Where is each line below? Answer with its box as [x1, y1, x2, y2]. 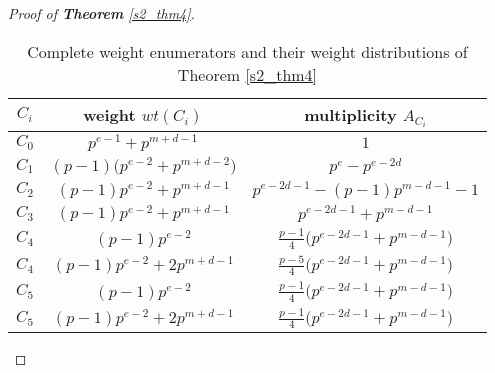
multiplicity [304, 102, 397, 126]
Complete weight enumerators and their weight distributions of [27, 39, 468, 63]
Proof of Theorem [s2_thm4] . [8, 3, 195, 23]
